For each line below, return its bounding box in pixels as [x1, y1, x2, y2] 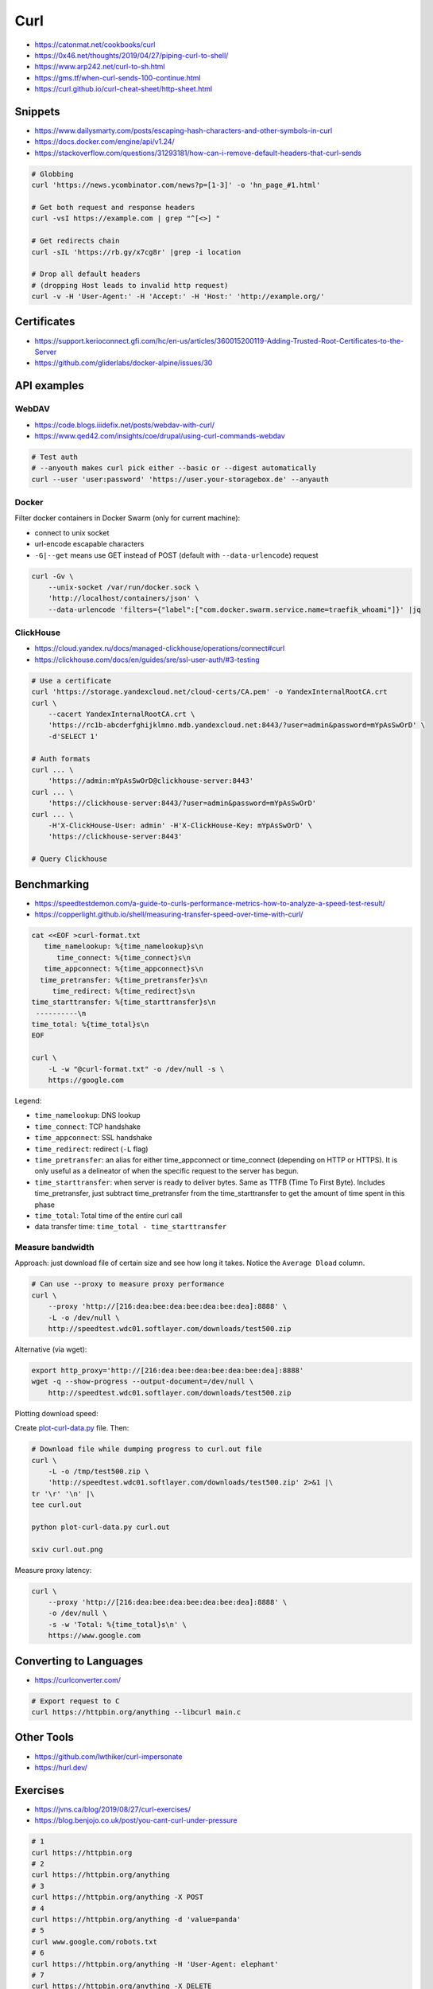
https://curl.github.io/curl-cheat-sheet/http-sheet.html [34, 84, 213, 94]
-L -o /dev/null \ [48, 1313, 120, 1322]
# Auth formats [31, 754, 91, 763]
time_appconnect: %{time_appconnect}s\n [44, 964, 204, 974]
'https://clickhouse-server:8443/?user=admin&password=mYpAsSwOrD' [48, 799, 317, 808]
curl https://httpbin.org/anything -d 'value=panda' [31, 1914, 242, 1924]
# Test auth [31, 452, 79, 461]
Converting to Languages [14, 1654, 144, 1668]
